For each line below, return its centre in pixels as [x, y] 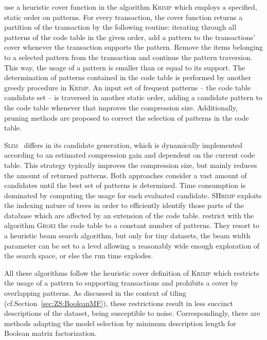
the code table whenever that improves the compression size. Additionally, [121, 107]
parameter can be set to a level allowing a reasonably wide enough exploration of [132, 245]
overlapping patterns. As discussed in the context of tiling [95, 293]
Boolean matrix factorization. [50, 333]
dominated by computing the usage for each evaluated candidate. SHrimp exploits [133, 195]
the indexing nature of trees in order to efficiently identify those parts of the [124, 205]
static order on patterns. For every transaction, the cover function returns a [123, 17]
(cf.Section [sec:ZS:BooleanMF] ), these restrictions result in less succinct [119, 303]
